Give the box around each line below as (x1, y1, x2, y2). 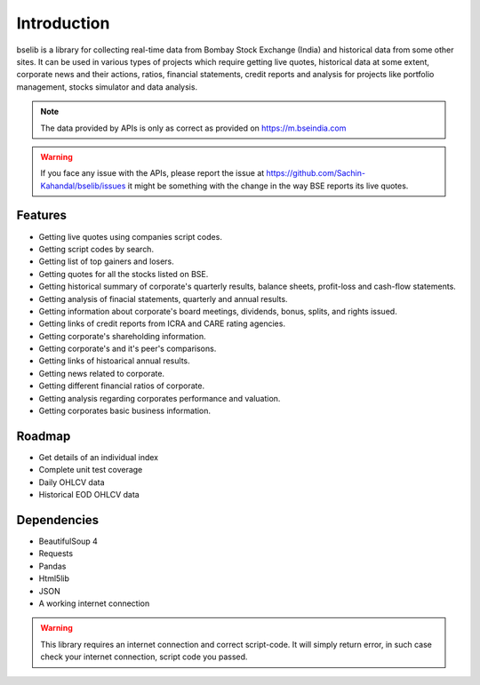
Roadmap (16, 428, 71, 443)
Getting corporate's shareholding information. (38, 331, 206, 341)
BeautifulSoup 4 (38, 536, 98, 546)
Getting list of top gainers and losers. (38, 256, 175, 267)
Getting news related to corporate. (38, 368, 164, 378)
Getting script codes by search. (38, 243, 155, 254)
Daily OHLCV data (38, 476, 106, 488)
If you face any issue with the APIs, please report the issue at (40, 168, 265, 179)
